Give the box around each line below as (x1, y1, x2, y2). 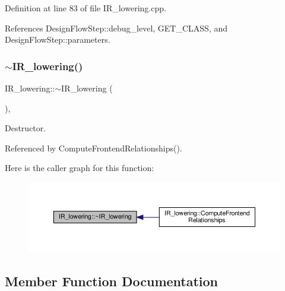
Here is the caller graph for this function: (5, 162, 154, 174)
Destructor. (5, 122, 46, 134)
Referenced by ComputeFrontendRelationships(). (5, 141, 182, 154)
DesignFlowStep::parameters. (5, 33, 110, 46)
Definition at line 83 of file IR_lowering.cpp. (5, 2, 166, 14)
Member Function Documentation (5, 271, 218, 290)
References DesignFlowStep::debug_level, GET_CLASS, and (5, 21, 228, 34)
